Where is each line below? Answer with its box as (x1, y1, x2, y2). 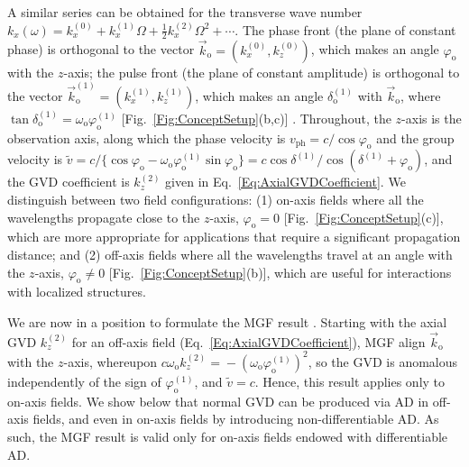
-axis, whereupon (63, 352, 158, 371)
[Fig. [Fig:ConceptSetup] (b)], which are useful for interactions (108, 262, 452, 281)
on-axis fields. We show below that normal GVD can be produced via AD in (7, 391, 429, 410)
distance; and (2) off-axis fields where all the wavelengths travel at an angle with (7, 245, 453, 264)
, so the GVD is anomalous (308, 352, 458, 371)
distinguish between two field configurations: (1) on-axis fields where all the (7, 190, 424, 209)
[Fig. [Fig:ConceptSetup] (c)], (283, 207, 444, 226)
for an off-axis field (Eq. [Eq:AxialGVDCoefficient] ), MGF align (71, 332, 426, 351)
